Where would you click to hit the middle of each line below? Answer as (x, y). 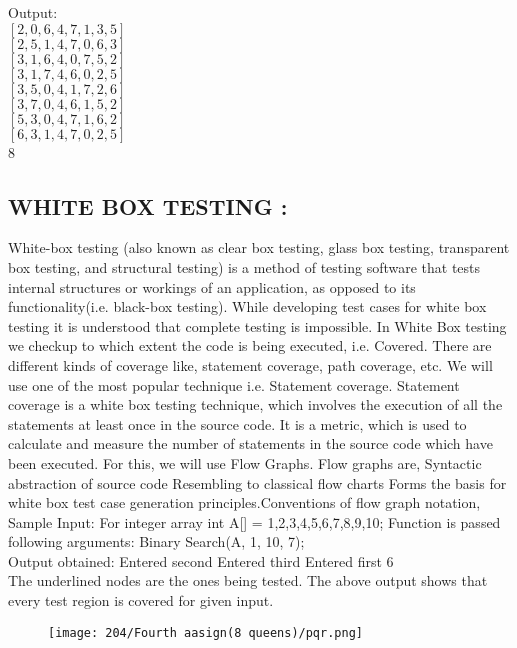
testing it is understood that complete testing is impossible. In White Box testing (257, 325)
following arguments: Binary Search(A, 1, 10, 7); (156, 541)
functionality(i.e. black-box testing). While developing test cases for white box (247, 306)
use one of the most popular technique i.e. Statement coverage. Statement (234, 384)
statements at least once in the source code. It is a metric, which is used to (237, 423)
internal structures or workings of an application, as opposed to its (212, 286)
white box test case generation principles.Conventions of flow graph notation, (244, 502)
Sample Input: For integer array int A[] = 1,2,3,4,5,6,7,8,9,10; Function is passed (254, 521)
